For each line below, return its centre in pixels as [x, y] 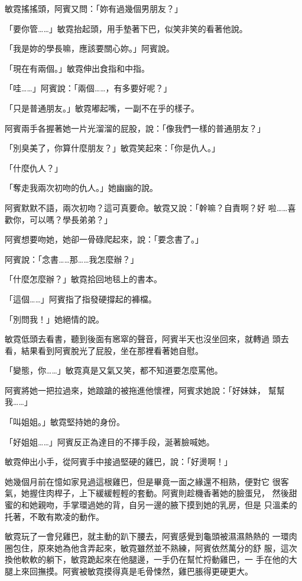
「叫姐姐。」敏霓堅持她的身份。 [65, 422]
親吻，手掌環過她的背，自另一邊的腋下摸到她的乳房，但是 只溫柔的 [167, 505]
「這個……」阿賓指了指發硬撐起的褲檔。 [81, 299]
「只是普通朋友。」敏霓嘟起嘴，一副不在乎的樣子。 [102, 108]
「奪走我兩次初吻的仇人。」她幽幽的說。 [81, 188]
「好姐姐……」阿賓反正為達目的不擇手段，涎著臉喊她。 [110, 441]
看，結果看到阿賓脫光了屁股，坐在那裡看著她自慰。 [104, 350]
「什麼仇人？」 [34, 167]
